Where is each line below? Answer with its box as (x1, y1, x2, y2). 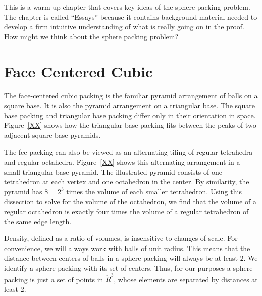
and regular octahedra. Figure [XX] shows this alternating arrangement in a (4, 157, 240, 167)
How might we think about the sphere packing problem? (4, 31, 179, 41)
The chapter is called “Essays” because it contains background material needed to (4, 11, 257, 22)
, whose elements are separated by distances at (114, 274, 258, 284)
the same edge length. (4, 216, 72, 226)
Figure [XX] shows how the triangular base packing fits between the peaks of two (4, 120, 256, 130)
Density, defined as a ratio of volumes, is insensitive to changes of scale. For (4, 233, 238, 243)
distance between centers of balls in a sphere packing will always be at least (4, 253, 238, 263)
